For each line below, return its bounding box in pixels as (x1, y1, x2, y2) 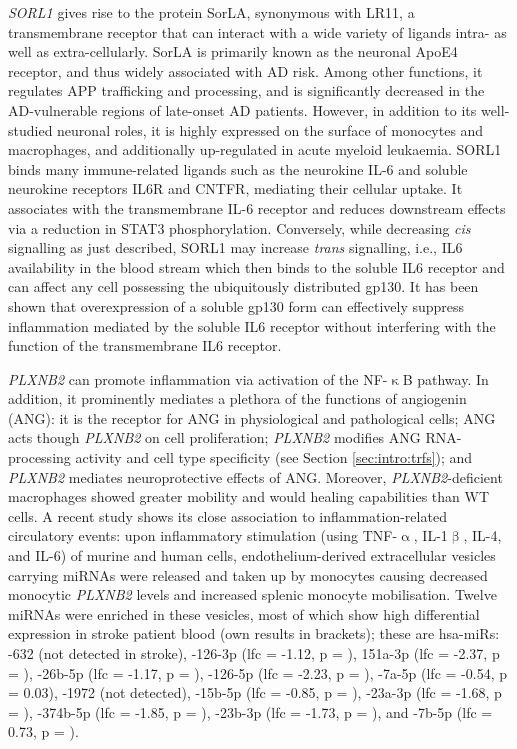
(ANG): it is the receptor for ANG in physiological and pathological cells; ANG (8, 407, 496, 428)
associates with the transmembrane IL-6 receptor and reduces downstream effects (8, 197, 506, 218)
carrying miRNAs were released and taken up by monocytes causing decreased (8, 564, 488, 585)
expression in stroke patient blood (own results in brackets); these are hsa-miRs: (8, 623, 500, 644)
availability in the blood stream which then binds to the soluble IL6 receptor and (8, 256, 505, 277)
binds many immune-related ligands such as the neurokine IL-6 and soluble (8, 158, 468, 179)
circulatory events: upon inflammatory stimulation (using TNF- (8, 525, 398, 546)
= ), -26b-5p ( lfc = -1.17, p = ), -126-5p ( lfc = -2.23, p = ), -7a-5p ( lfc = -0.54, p (8, 662, 507, 683)
